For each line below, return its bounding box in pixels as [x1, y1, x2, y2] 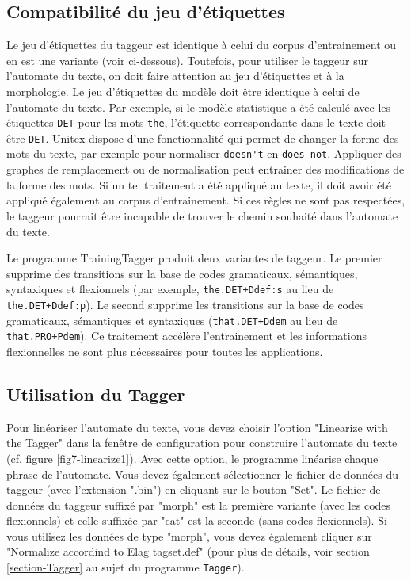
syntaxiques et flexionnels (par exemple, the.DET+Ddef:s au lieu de [6, 281, 334, 297]
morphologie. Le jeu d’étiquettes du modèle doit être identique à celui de [6, 82, 360, 99]
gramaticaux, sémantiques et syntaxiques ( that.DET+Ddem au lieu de [6, 312, 338, 328]
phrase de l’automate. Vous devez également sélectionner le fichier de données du [6, 465, 399, 482]
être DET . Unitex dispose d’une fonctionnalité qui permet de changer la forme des [6, 129, 399, 146]
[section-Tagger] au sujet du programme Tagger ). [6, 559, 245, 575]
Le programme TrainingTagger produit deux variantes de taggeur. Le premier [6, 250, 382, 266]
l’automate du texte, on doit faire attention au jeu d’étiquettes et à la [6, 67, 344, 84]
